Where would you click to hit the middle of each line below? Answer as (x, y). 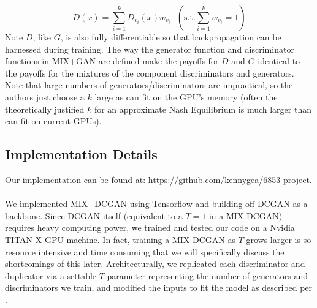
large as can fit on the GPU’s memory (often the (186, 96)
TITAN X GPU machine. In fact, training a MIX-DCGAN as (120, 239)
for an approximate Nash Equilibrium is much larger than (203, 109)
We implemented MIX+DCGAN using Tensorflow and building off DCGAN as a (156, 204)
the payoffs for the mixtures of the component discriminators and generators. (150, 73)
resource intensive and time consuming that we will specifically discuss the (145, 251)
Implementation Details (81, 154)
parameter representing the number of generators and (208, 275)
